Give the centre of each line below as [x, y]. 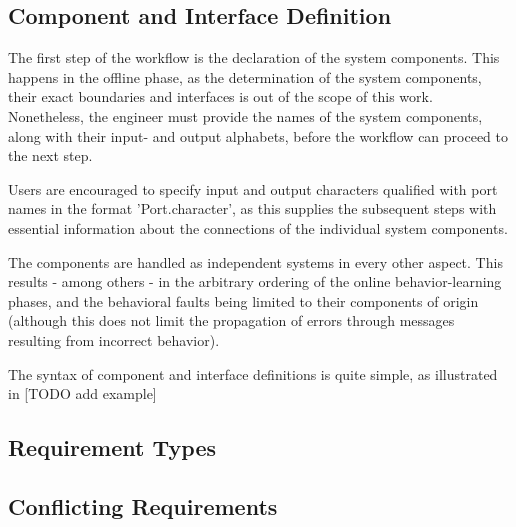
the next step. [50, 155]
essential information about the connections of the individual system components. [258, 227]
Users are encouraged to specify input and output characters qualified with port [253, 188]
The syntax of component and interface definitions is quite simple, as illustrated [253, 373]
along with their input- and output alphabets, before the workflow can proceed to [258, 135]
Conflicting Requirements [143, 505]
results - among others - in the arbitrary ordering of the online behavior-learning [255, 281]
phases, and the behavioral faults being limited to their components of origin [243, 300]
